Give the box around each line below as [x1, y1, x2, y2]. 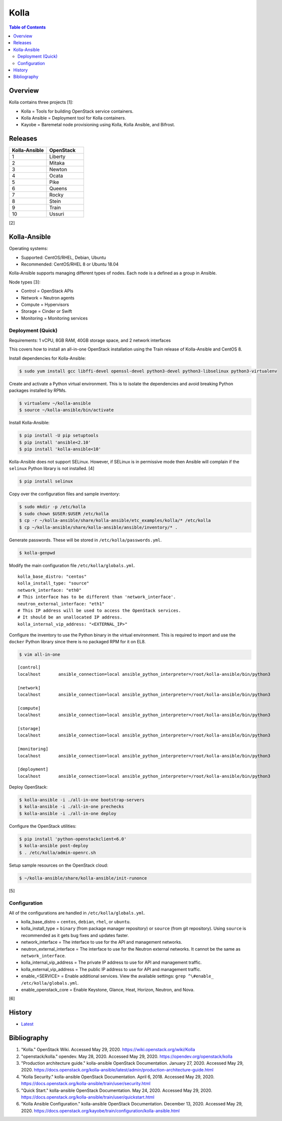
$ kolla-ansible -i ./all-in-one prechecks [19, 804, 125, 809]
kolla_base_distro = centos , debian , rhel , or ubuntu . [21, 919, 131, 925]
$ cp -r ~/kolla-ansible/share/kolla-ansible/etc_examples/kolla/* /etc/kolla [19, 518, 211, 523]
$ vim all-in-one [19, 652, 61, 657]
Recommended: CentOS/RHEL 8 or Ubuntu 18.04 [21, 261, 119, 267]
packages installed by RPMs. [9, 387, 67, 393]
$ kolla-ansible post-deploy [19, 843, 89, 849]
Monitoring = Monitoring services [21, 315, 88, 321]
